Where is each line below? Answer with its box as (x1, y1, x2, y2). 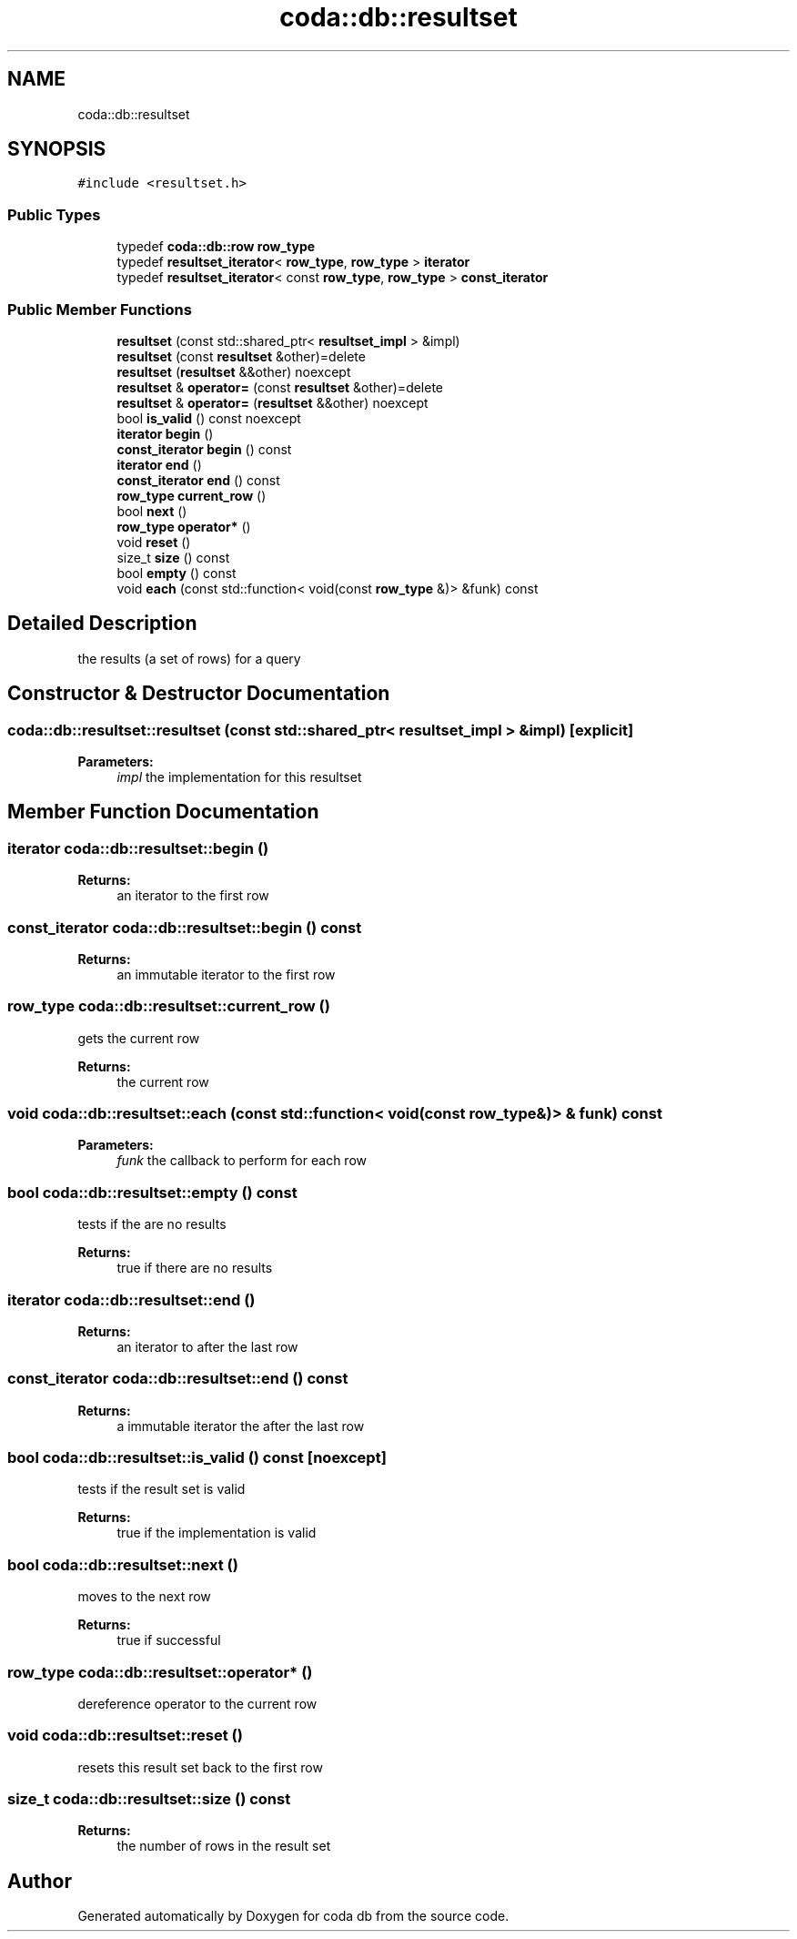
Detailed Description (7, 612, 197, 635)
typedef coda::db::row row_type (116, 239, 316, 255)
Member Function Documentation (7, 800, 319, 824)
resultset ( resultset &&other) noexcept (116, 363, 351, 380)
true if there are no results (116, 1260, 273, 1276)
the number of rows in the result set (116, 1838, 331, 1854)
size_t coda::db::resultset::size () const (7, 1790, 291, 1809)
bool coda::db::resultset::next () (7, 1555, 238, 1574)
